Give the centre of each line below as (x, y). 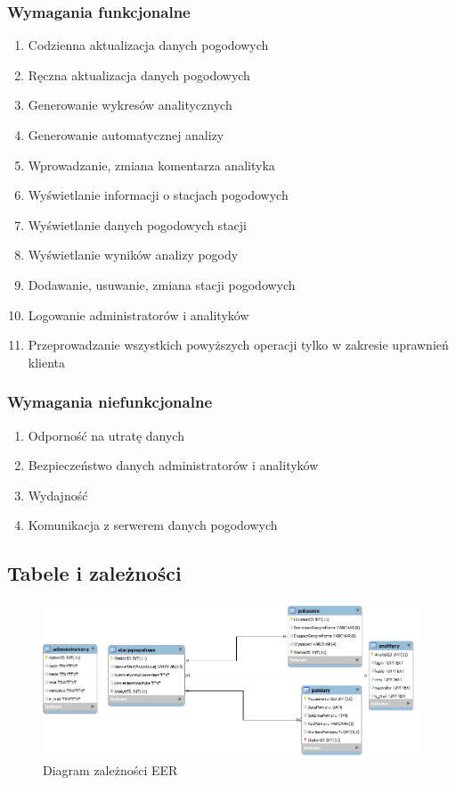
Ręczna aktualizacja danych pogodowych (139, 74)
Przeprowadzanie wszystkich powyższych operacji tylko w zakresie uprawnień (238, 345)
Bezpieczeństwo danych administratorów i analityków (173, 465)
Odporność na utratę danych (106, 435)
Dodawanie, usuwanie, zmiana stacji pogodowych (162, 284)
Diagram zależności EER (110, 770)
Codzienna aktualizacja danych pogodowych (148, 45)
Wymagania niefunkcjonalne (110, 402)
